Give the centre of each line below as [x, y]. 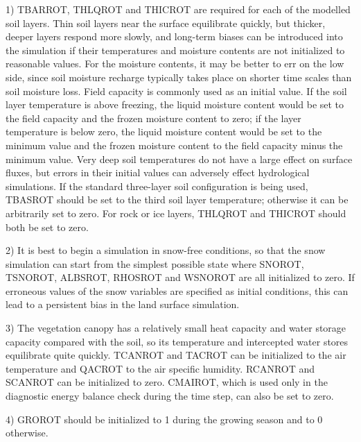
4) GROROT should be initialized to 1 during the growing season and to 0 [164, 419]
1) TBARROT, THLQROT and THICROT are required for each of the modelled [178, 9]
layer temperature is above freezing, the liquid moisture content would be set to [175, 104]
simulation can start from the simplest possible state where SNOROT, [155, 263]
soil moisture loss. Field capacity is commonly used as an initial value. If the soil [176, 91]
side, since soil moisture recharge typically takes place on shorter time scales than [179, 77]
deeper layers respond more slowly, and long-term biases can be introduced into [174, 36]
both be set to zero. [47, 227]
